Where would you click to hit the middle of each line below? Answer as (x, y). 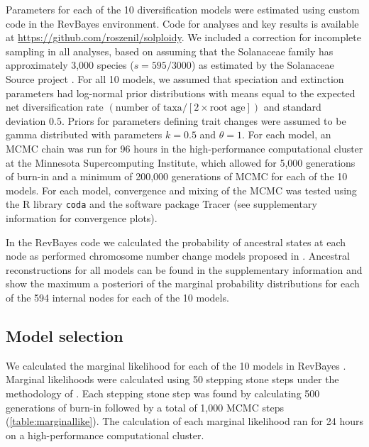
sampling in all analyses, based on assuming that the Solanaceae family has (170, 51)
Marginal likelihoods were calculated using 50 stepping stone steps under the (172, 379)
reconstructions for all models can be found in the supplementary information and (184, 269)
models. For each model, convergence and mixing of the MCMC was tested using (181, 190)
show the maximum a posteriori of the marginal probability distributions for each (183, 283)
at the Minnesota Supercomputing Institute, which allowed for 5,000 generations (181, 162)
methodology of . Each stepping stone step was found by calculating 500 (163, 393)
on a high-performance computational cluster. (105, 435)
